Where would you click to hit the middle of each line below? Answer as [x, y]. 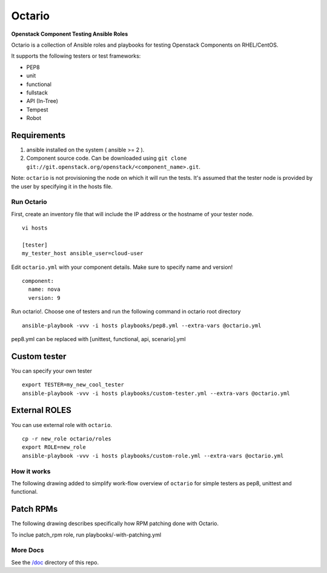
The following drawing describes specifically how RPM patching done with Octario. [115, 523]
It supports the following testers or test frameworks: [76, 56]
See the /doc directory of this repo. [55, 562]
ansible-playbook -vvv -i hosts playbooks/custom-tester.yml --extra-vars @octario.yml [156, 393]
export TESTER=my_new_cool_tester [73, 385]
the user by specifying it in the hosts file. [62, 186]
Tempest [37, 110]
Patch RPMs [35, 509]
